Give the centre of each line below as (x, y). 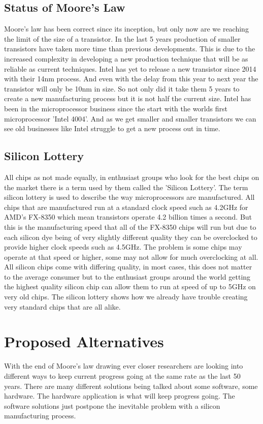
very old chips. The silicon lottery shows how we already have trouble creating (126, 297)
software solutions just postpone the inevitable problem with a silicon (112, 405)
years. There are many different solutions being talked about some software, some (131, 386)
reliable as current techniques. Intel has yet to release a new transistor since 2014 (130, 68)
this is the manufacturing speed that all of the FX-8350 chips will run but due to (130, 226)
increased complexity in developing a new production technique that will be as (126, 58)
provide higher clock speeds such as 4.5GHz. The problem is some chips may (123, 247)
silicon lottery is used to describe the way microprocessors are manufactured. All (129, 197)
